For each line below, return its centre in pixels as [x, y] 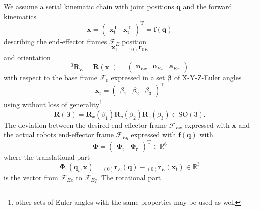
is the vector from [31, 177]
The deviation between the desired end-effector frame [86, 124]
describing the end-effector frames [56, 41]
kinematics [20, 16]
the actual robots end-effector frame [59, 134]
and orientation [27, 57]
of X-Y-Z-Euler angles [208, 78]
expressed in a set [138, 78]
